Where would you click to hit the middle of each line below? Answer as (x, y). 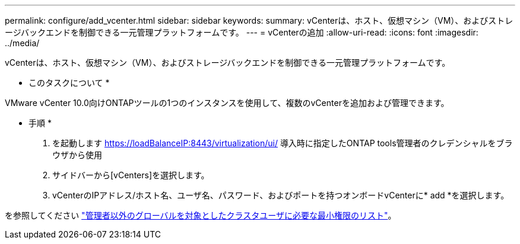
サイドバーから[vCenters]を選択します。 (131, 175)
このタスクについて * (69, 83)
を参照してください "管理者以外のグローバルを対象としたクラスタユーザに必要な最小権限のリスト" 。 (201, 215)
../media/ (22, 43)
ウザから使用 (77, 155)
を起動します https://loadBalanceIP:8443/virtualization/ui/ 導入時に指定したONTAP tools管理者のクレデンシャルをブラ (283, 143)
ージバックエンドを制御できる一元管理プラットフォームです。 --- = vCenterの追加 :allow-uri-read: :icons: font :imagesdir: (242, 32)
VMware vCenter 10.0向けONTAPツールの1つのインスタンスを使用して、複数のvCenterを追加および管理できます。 (227, 103)
